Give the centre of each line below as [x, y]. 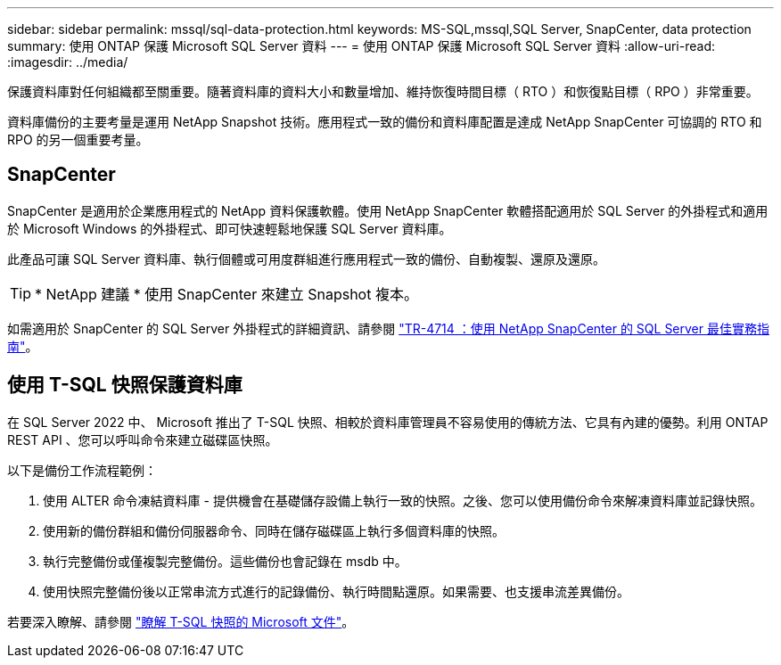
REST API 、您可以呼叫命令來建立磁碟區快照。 [143, 439]
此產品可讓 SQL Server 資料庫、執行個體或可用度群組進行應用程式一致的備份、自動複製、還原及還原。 [307, 259]
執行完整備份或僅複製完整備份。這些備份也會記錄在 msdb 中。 [225, 561]
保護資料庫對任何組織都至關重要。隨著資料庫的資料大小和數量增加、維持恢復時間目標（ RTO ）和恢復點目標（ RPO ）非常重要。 [383, 91]
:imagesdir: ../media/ [68, 62]
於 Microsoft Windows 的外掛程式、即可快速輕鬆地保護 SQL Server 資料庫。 [230, 228]
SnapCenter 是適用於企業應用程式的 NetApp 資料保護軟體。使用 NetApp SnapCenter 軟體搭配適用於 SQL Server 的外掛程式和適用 [388, 210]
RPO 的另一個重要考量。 [78, 140]
